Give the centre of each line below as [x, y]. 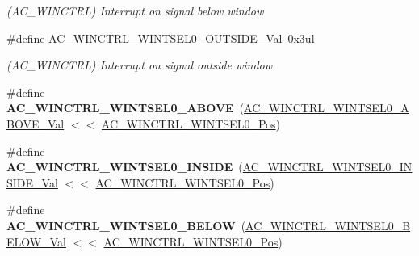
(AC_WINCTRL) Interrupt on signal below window [135, 10]
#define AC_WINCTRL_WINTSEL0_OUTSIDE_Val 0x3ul [161, 38]
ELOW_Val [36, 241]
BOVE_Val [36, 123]
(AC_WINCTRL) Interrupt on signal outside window [140, 65]
